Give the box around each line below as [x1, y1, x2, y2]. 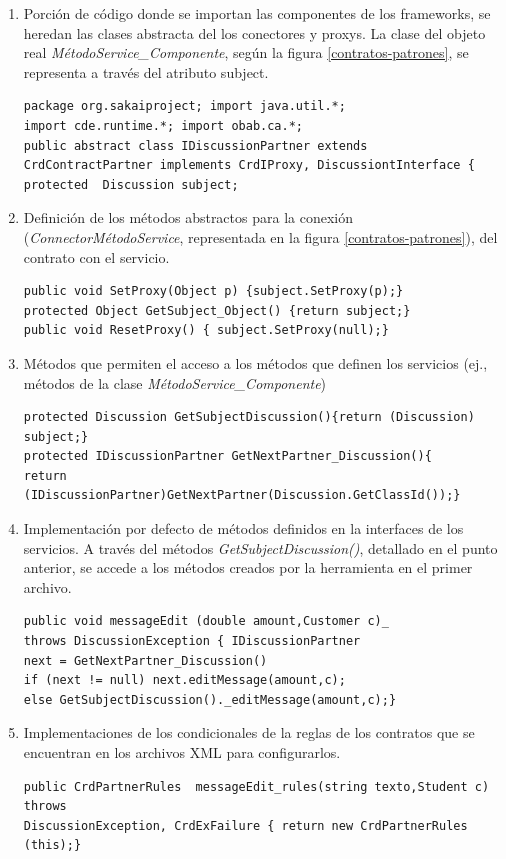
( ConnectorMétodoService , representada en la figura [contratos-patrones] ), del [23, 226, 498, 247]
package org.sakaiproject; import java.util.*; [23, 99, 346, 114]
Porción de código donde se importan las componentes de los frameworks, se [23, 3, 491, 23]
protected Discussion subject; [23, 177, 239, 192]
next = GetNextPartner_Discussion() [23, 653, 268, 668]
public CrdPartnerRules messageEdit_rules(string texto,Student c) [23, 779, 490, 794]
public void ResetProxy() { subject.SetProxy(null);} [23, 323, 389, 338]
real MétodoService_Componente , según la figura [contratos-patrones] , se [23, 42, 469, 63]
